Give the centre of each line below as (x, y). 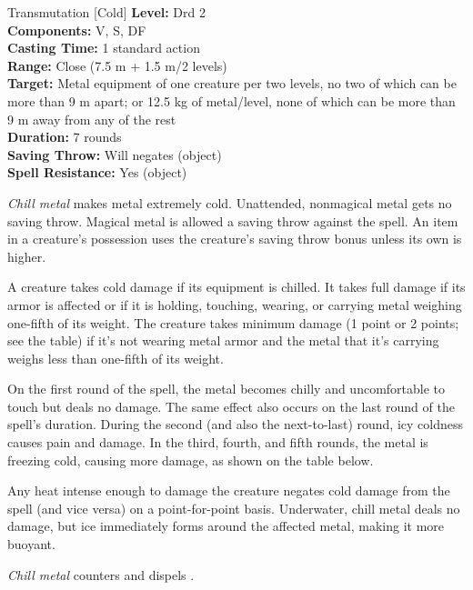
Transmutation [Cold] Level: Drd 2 (106, 12)
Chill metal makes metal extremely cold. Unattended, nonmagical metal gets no (230, 202)
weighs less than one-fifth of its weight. (116, 358)
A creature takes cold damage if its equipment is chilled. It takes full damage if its (236, 287)
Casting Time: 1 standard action (104, 48)
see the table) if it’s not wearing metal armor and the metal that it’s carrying (223, 340)
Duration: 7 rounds (65, 137)
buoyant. (31, 544)
